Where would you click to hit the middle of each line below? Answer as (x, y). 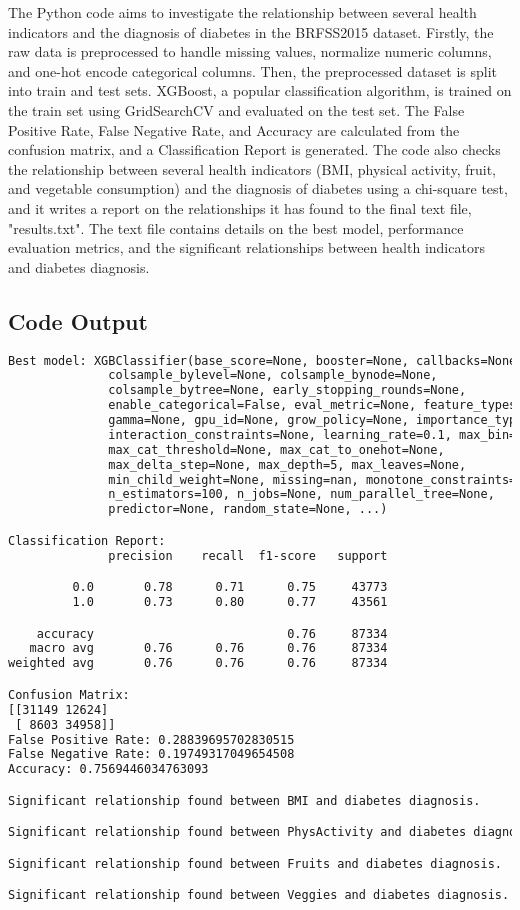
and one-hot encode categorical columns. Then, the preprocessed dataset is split (252, 70)
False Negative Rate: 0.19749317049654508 (151, 754)
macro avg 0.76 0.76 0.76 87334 (208, 648)
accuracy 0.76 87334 (212, 633)
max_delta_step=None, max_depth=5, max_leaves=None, (287, 464)
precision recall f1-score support (248, 555)
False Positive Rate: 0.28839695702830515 (151, 739)
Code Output (78, 320)
